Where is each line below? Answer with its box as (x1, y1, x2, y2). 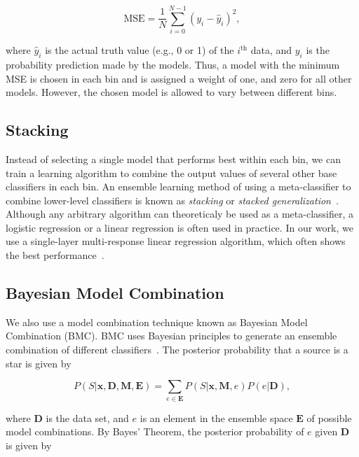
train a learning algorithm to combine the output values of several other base (6, 165, 337, 180)
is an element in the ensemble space (140, 410, 293, 425)
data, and (250, 43, 292, 57)
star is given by (6, 356, 72, 370)
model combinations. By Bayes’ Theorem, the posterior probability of (6, 424, 304, 439)
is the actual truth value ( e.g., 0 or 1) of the (45, 43, 234, 57)
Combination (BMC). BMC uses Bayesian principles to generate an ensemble (6, 328, 337, 343)
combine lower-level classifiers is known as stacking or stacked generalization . (6, 192, 339, 207)
